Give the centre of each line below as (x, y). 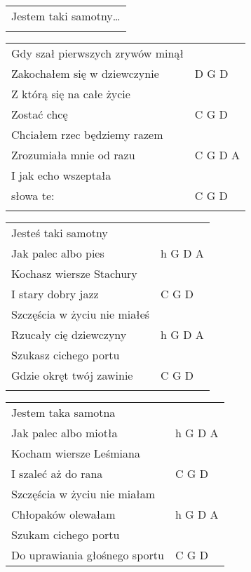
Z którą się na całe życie (71, 94)
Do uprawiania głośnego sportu (88, 555)
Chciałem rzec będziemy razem (87, 134)
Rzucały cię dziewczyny (69, 334)
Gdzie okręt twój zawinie (72, 375)
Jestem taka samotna (63, 412)
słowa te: (33, 195)
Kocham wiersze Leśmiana (76, 453)
